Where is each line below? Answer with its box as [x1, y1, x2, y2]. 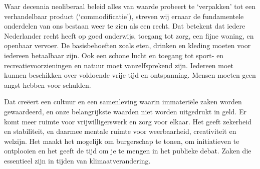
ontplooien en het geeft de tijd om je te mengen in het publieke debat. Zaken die [4, 145, 251, 156]
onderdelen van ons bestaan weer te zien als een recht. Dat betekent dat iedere [4, 21, 245, 31]
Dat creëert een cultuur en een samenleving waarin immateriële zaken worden [4, 96, 242, 107]
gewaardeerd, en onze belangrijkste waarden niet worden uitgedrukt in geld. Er [4, 106, 246, 116]
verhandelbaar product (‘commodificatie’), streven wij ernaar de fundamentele [4, 11, 244, 21]
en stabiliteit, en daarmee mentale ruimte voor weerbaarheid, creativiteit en [4, 126, 236, 136]
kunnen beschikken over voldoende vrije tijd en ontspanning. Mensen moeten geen [4, 70, 256, 80]
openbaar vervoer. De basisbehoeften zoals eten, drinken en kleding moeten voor [4, 40, 251, 51]
